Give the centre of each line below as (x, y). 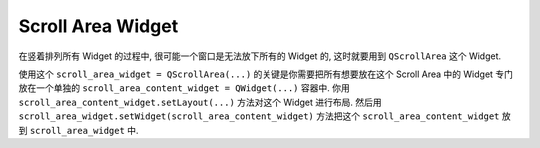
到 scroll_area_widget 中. (78, 130)
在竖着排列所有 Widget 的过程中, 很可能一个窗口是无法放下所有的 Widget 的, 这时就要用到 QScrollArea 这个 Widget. (260, 56)
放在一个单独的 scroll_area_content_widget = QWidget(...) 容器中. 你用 (184, 88)
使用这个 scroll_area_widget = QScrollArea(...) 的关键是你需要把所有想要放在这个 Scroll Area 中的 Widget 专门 (266, 74)
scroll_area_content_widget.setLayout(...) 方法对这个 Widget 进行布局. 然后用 (200, 102)
